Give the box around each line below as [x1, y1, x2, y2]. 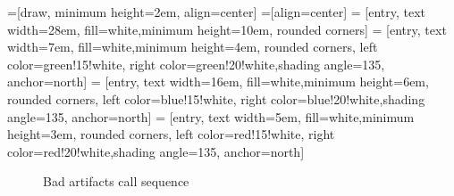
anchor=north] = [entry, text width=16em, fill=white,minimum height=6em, [7, 72, 429, 91]
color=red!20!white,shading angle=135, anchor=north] [7, 142, 305, 160]
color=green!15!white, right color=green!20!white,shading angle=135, [7, 54, 385, 73]
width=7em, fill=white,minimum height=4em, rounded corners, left [7, 37, 378, 56]
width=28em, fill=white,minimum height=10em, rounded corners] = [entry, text [7, 20, 447, 38]
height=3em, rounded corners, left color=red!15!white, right [7, 125, 335, 143]
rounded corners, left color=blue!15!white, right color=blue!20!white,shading [7, 89, 425, 108]
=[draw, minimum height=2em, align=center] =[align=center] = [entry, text [7, 3, 426, 20]
